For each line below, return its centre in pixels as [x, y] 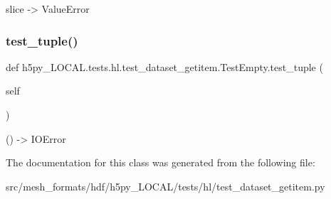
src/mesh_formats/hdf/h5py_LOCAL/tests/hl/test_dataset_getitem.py [165, 186]
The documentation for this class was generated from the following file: [161, 162]
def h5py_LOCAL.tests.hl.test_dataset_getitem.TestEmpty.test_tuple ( [164, 66]
